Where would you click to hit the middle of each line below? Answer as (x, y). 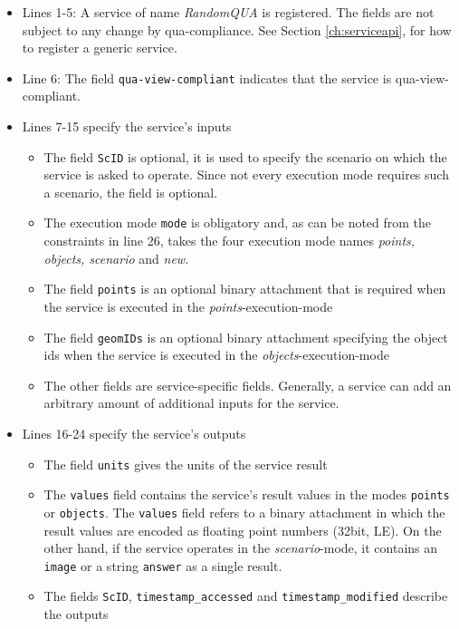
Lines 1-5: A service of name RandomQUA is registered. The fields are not (228, 12)
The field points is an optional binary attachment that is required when (245, 289)
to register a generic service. (100, 48)
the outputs (76, 614)
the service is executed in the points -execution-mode (188, 306)
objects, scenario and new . (116, 258)
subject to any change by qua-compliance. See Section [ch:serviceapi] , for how (237, 29)
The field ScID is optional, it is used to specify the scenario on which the (245, 156)
